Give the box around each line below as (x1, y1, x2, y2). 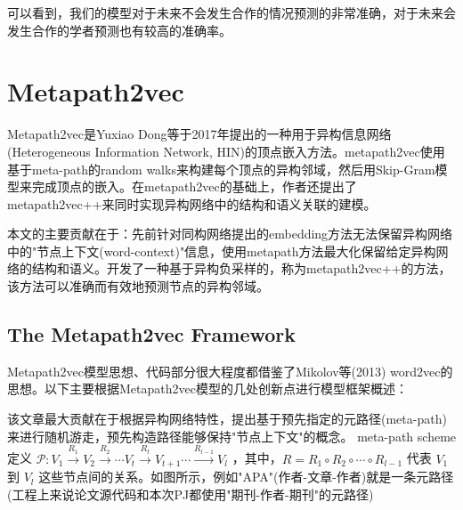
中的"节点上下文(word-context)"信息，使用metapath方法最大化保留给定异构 (7, 241, 436, 260)
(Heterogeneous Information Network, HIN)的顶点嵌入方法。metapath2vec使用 (7, 142, 445, 160)
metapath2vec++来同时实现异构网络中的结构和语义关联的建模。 (7, 194, 377, 213)
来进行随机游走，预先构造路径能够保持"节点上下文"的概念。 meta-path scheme (7, 426, 457, 445)
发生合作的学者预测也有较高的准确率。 (7, 20, 231, 39)
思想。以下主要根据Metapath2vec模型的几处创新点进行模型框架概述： (7, 379, 408, 398)
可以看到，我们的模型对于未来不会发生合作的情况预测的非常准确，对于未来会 (7, 4, 456, 21)
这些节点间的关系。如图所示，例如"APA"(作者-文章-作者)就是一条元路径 (38, 467, 454, 486)
